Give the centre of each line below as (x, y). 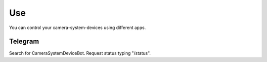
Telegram (24, 42)
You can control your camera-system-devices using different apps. (77, 28)
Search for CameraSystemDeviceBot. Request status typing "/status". (80, 53)
